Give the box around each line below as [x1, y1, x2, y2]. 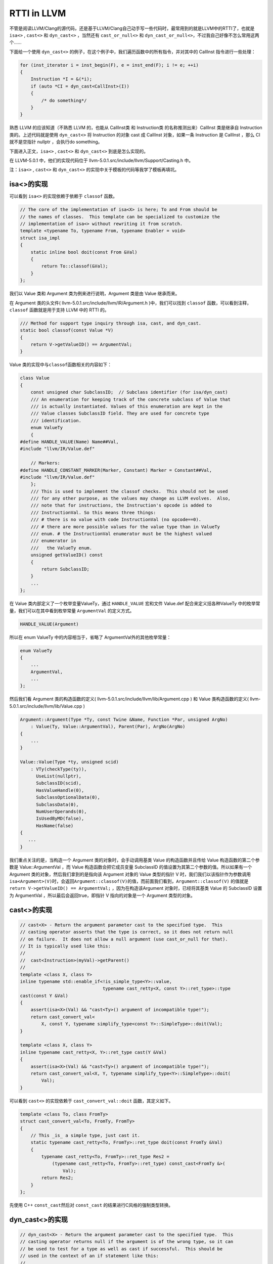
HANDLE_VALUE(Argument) [20, 621, 79, 627]
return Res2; [41, 1175, 74, 1181]
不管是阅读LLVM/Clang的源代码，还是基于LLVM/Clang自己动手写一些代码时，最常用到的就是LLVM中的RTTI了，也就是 [9, 25, 255, 31]
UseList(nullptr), [36, 773, 82, 779]
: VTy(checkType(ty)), [30, 766, 87, 772]
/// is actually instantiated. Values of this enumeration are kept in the [30, 403, 223, 410]
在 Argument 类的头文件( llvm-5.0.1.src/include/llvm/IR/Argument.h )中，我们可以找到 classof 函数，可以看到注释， [9, 300, 251, 306]
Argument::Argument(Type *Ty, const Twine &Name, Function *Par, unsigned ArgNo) [20, 716, 229, 723]
